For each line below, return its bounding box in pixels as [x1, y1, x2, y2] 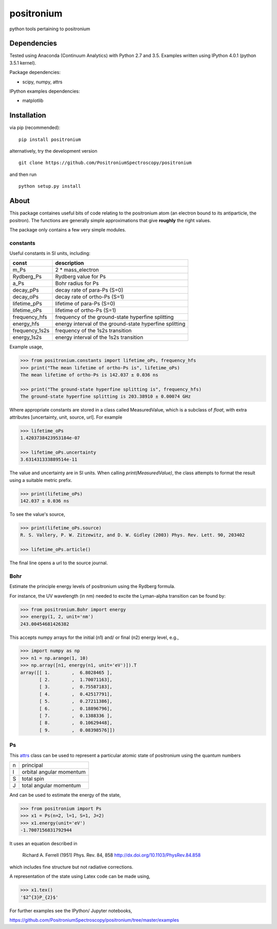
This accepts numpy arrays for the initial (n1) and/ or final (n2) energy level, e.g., [9, 634, 179, 640]
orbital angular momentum [22, 768, 86, 775]
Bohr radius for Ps [55, 280, 99, 287]
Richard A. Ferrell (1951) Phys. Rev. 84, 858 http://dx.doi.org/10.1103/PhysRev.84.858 [22, 852, 201, 859]
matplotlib [22, 98, 44, 104]
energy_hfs [12, 320, 39, 328]
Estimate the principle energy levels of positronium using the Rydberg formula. [9, 583, 175, 589]
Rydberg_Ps [12, 273, 42, 280]
